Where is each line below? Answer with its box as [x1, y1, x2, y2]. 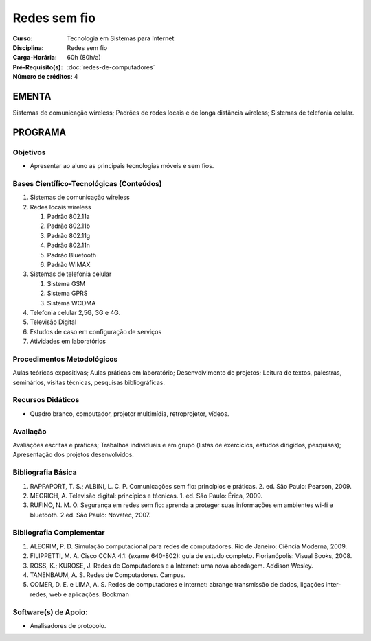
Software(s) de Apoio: [12, 607, 89, 617]
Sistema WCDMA [47, 299, 96, 307]
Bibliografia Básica [12, 467, 77, 477]
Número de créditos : [12, 73, 73, 81]
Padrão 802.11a [47, 213, 90, 221]
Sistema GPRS [47, 289, 88, 298]
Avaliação [12, 426, 47, 436]
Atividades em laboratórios [30, 337, 106, 346]
